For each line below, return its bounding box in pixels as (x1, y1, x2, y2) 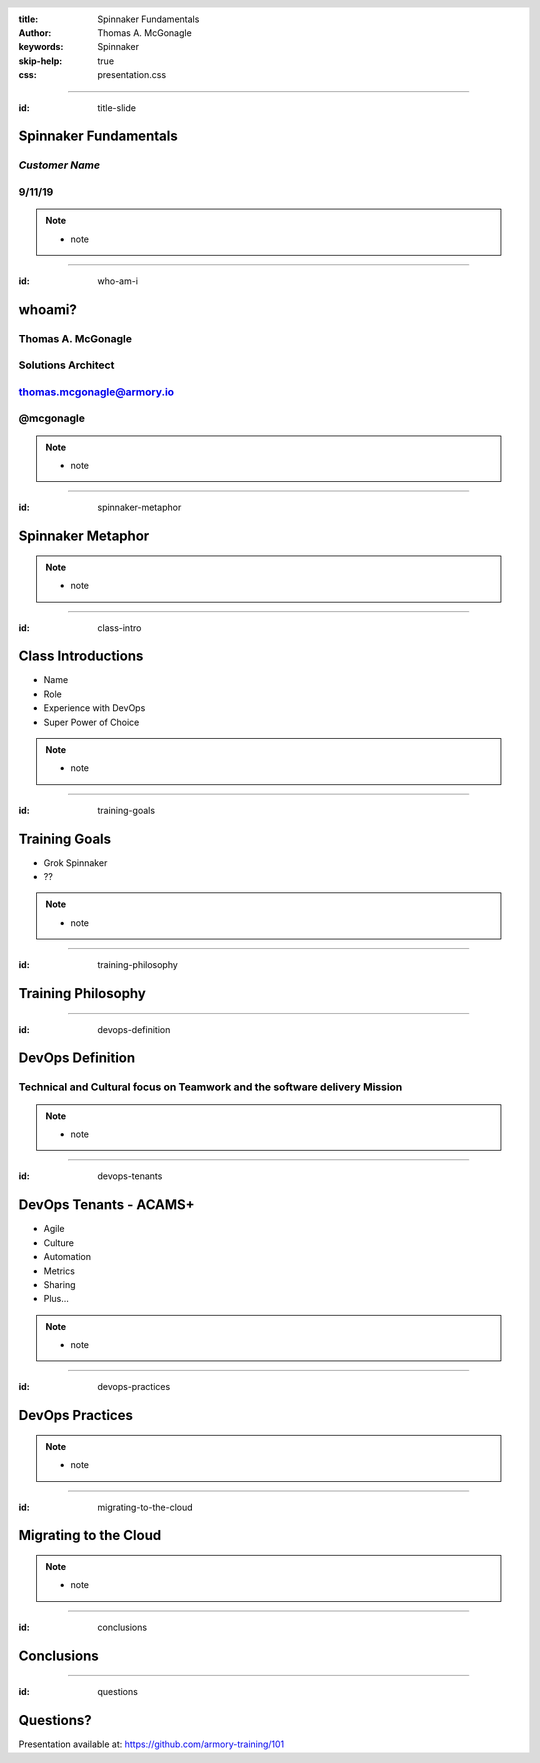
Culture (43, 1236, 75, 1249)
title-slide (97, 101, 137, 114)
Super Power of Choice (43, 716, 140, 728)
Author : (18, 27, 52, 39)
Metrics (43, 1265, 75, 1277)
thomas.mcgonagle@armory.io (18, 385, 175, 399)
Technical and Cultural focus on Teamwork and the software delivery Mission (18, 1080, 403, 1094)
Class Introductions (18, 648, 144, 665)
